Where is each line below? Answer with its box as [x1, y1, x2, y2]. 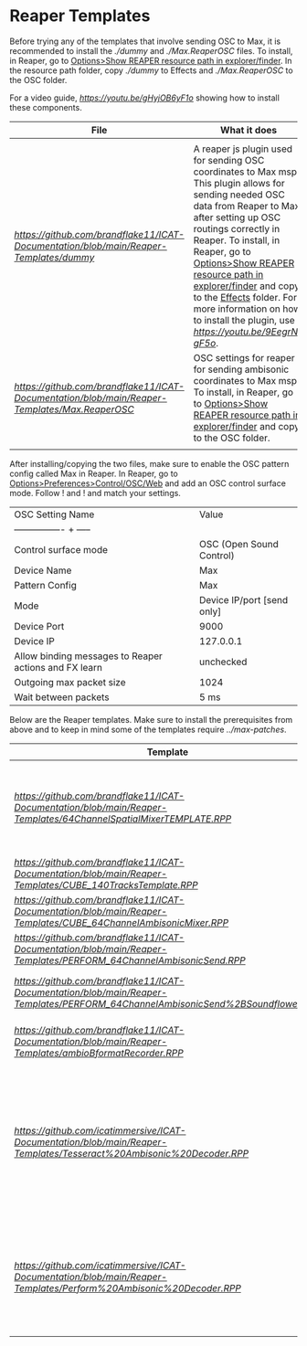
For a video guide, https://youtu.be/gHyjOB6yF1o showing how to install [9, 92, 281, 103]
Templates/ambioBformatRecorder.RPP [14, 1046, 185, 1059]
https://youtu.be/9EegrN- [193, 325, 304, 338]
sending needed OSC [193, 188, 285, 201]
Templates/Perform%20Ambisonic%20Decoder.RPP [14, 1281, 242, 1294]
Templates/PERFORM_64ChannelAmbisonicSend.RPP [14, 954, 246, 967]
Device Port [14, 620, 65, 632]
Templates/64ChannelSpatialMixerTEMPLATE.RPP [14, 812, 232, 825]
